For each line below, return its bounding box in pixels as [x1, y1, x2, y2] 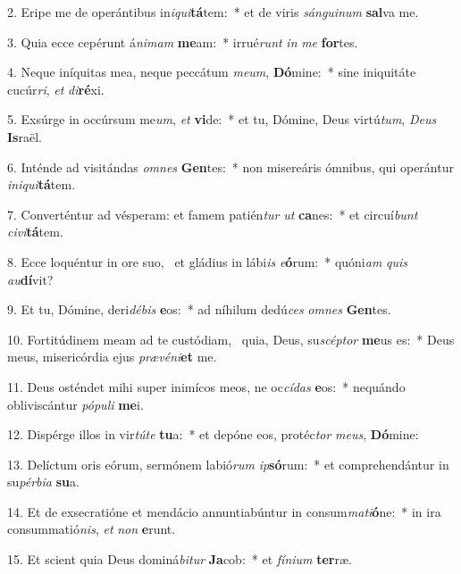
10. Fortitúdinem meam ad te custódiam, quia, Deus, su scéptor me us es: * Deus [7, 329, 455, 348]
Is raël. [7, 127, 42, 146]
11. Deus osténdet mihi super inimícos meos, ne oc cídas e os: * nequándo [7, 377, 406, 395]
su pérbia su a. [7, 472, 80, 491]
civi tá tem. [7, 222, 63, 241]
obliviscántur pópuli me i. [7, 395, 144, 413]
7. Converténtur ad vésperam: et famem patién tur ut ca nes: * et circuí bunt [7, 204, 418, 223]
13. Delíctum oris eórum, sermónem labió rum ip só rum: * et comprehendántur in [7, 454, 449, 473]
